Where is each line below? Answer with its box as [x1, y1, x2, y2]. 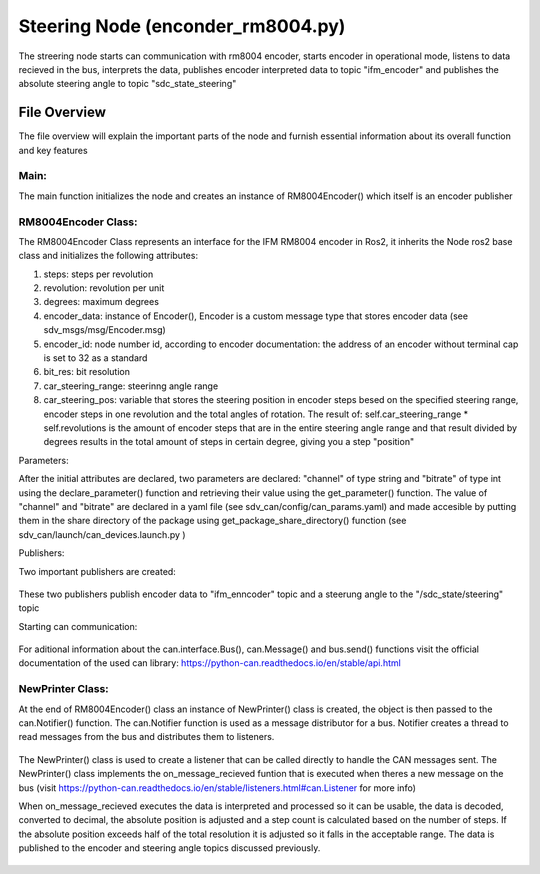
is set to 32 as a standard [43, 352, 148, 364]
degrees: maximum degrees [43, 296, 160, 308]
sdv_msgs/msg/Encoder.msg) [43, 324, 167, 336]
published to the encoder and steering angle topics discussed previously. [18, 842, 321, 854]
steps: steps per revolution [43, 268, 154, 280]
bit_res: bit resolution [43, 366, 130, 378]
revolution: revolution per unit [43, 282, 165, 294]
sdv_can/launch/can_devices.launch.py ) [18, 528, 186, 540]
